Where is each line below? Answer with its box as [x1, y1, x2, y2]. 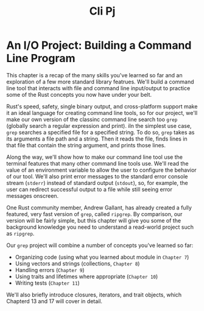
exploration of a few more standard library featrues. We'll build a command [6, 78, 194, 85]
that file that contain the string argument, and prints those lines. [6, 141, 166, 149]
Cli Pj [89, 4, 116, 18]
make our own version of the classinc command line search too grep [6, 116, 178, 123]
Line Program [6, 52, 76, 65]
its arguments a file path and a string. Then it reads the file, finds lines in [6, 135, 188, 142]
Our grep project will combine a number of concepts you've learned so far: [6, 242, 194, 249]
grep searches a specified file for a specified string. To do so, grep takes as [6, 128, 195, 136]
